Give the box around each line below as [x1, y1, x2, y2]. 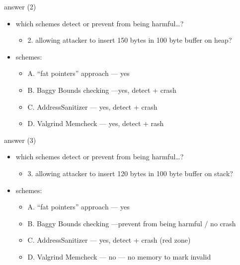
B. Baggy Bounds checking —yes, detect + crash [27, 84, 176, 95]
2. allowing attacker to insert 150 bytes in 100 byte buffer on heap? [27, 35, 232, 45]
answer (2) [4, 1, 36, 11]
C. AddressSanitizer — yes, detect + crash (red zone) [27, 235, 191, 245]
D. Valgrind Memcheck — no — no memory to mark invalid [27, 251, 211, 262]
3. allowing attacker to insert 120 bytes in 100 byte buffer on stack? [27, 168, 233, 178]
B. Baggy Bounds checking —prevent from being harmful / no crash [27, 218, 236, 228]
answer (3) [4, 134, 36, 145]
